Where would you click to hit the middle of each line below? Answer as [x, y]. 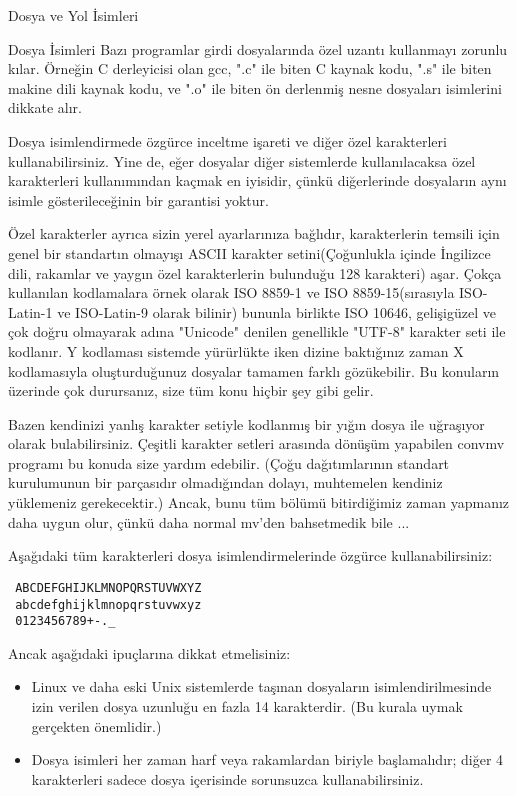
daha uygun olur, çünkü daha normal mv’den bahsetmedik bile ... [209, 521]
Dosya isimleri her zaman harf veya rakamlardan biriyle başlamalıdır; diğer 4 [267, 759]
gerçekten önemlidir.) [96, 725]
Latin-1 [30, 311]
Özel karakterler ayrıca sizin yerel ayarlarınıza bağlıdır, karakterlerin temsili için [254, 233]
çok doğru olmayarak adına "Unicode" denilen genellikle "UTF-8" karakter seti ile [257, 331]
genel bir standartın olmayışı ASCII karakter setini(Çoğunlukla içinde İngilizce [249, 252]
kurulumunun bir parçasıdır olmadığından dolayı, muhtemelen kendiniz [225, 482]
